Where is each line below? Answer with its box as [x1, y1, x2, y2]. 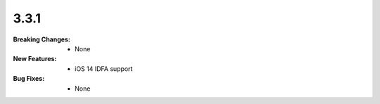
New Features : [13, 55, 57, 63]
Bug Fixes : [13, 74, 45, 83]
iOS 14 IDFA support [75, 64, 133, 73]
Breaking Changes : [13, 35, 70, 44]
